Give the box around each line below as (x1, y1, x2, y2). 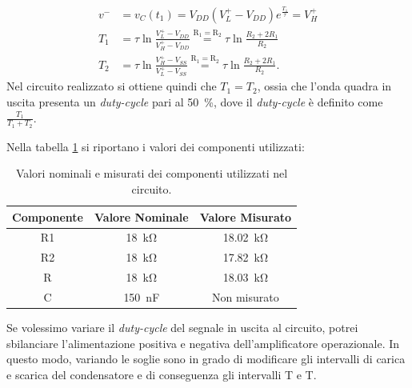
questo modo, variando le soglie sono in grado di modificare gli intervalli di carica (6, 350, 406, 367)
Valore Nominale (94, 208, 189, 225)
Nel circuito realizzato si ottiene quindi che (6, 78, 217, 94)
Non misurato (212, 288, 279, 305)
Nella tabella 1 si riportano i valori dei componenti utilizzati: (6, 138, 305, 154)
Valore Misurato (199, 208, 292, 225)
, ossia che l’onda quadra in (257, 78, 392, 94)
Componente (12, 208, 83, 225)
